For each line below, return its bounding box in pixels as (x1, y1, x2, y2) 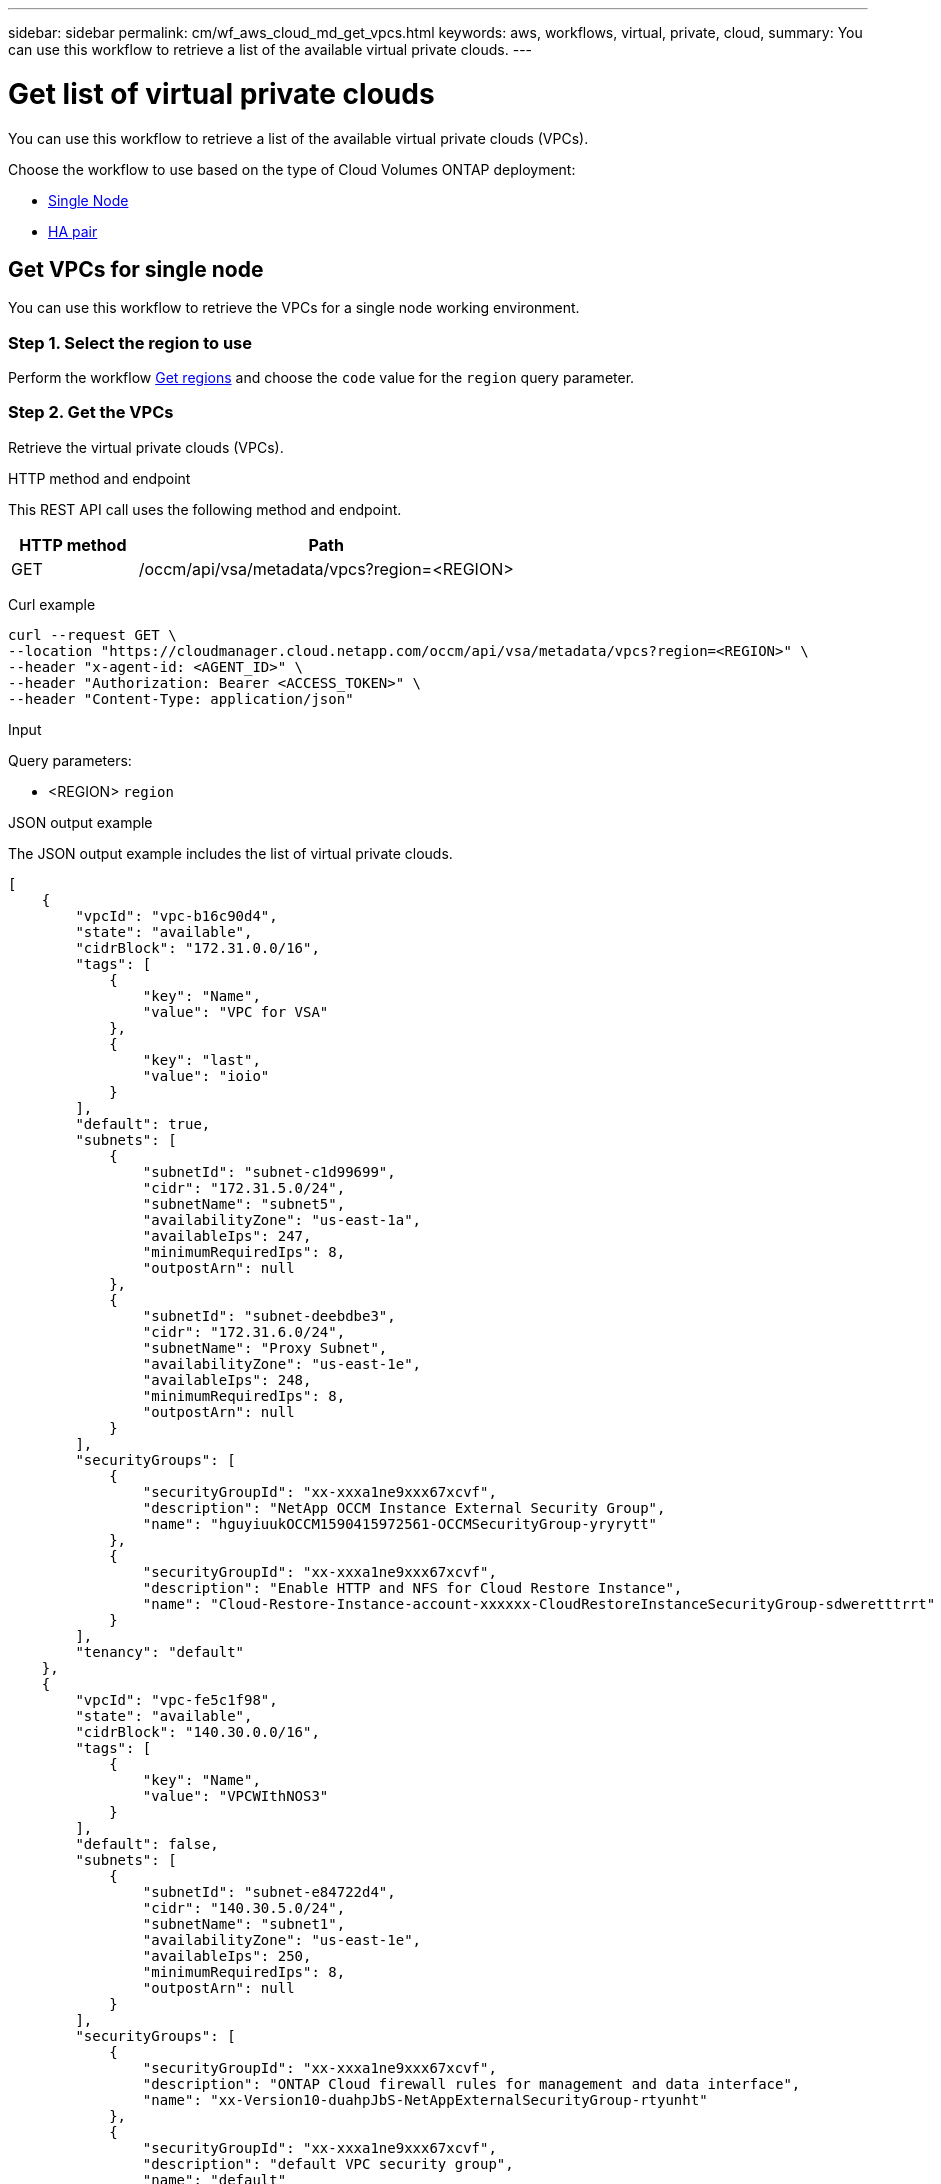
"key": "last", (142, 1051, 261, 1068)
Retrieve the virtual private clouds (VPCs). (8, 438, 284, 456)
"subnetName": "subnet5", (142, 1195, 346, 1212)
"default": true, (75, 1115, 211, 1132)
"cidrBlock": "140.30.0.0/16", (75, 1723, 320, 1740)
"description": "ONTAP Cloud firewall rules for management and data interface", (142, 2075, 801, 2092)
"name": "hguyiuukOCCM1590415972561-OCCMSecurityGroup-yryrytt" (142, 1515, 658, 1532)
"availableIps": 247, (142, 1227, 312, 1244)
